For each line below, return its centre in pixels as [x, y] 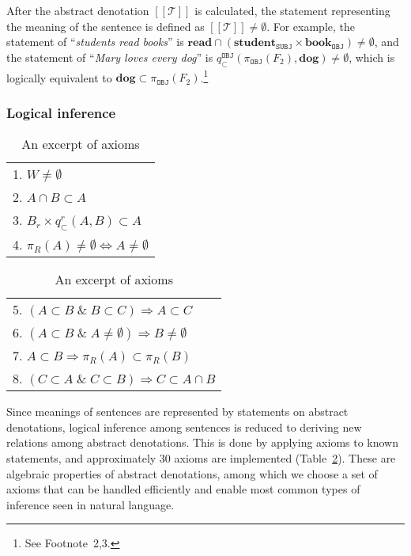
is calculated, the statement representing [292, 10]
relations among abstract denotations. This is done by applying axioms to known [203, 442]
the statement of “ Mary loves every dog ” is [110, 57]
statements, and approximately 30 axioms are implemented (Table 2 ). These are [201, 458]
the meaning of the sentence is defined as [106, 26]
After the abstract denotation [78, 10]
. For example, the [311, 26]
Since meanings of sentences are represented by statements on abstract [177, 411]
